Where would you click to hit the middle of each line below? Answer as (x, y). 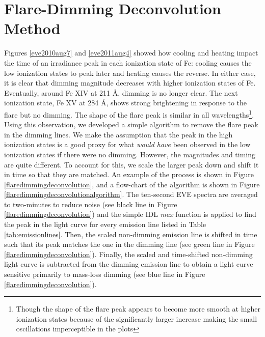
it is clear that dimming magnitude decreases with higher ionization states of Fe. (130, 83)
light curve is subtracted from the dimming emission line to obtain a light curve (129, 264)
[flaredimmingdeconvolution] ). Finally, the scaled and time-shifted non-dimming (128, 254)
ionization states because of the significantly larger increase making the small (137, 318)
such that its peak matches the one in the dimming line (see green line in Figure (129, 244)
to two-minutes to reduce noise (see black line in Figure (91, 204)
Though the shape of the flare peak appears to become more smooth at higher (138, 309)
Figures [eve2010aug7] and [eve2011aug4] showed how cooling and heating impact (131, 53)
